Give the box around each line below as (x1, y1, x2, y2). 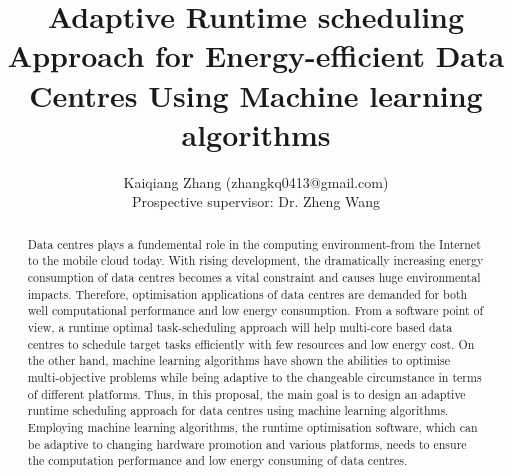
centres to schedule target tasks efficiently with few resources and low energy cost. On (27, 335, 475, 352)
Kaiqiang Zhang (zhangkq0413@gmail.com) (123, 171, 389, 192)
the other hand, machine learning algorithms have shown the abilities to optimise (27, 352, 450, 369)
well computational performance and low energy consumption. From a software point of (27, 302, 484, 319)
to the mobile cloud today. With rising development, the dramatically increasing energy (27, 252, 484, 269)
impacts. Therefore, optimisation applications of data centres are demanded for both (27, 285, 468, 302)
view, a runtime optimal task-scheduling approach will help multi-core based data (27, 318, 453, 335)
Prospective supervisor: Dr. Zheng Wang (131, 191, 381, 212)
